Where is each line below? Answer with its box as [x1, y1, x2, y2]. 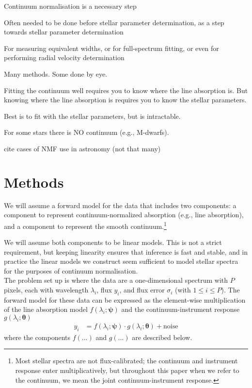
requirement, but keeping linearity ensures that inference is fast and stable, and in [4, 246, 248, 257]
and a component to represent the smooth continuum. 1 [4, 219, 167, 231]
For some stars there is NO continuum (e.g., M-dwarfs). [4, 127, 169, 137]
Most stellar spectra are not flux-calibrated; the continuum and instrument [15, 356, 238, 366]
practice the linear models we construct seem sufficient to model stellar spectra [4, 256, 238, 266]
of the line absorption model [4, 304, 88, 314]
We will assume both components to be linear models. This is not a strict [4, 237, 222, 247]
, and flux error [119, 285, 165, 295]
